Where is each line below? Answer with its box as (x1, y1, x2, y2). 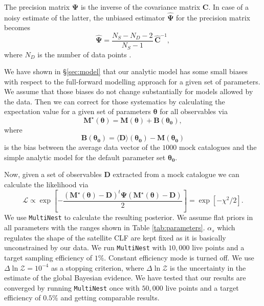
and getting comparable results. (60, 292, 160, 303)
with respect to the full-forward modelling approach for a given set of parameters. (4, 76, 260, 86)
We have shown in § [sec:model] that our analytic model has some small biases (4, 66, 248, 77)
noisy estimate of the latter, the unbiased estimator (4, 12, 165, 23)
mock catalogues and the (179, 142, 257, 152)
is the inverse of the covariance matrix (80, 2, 201, 12)
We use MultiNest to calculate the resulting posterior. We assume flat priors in (4, 212, 253, 223)
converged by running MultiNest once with (4, 282, 140, 293)
